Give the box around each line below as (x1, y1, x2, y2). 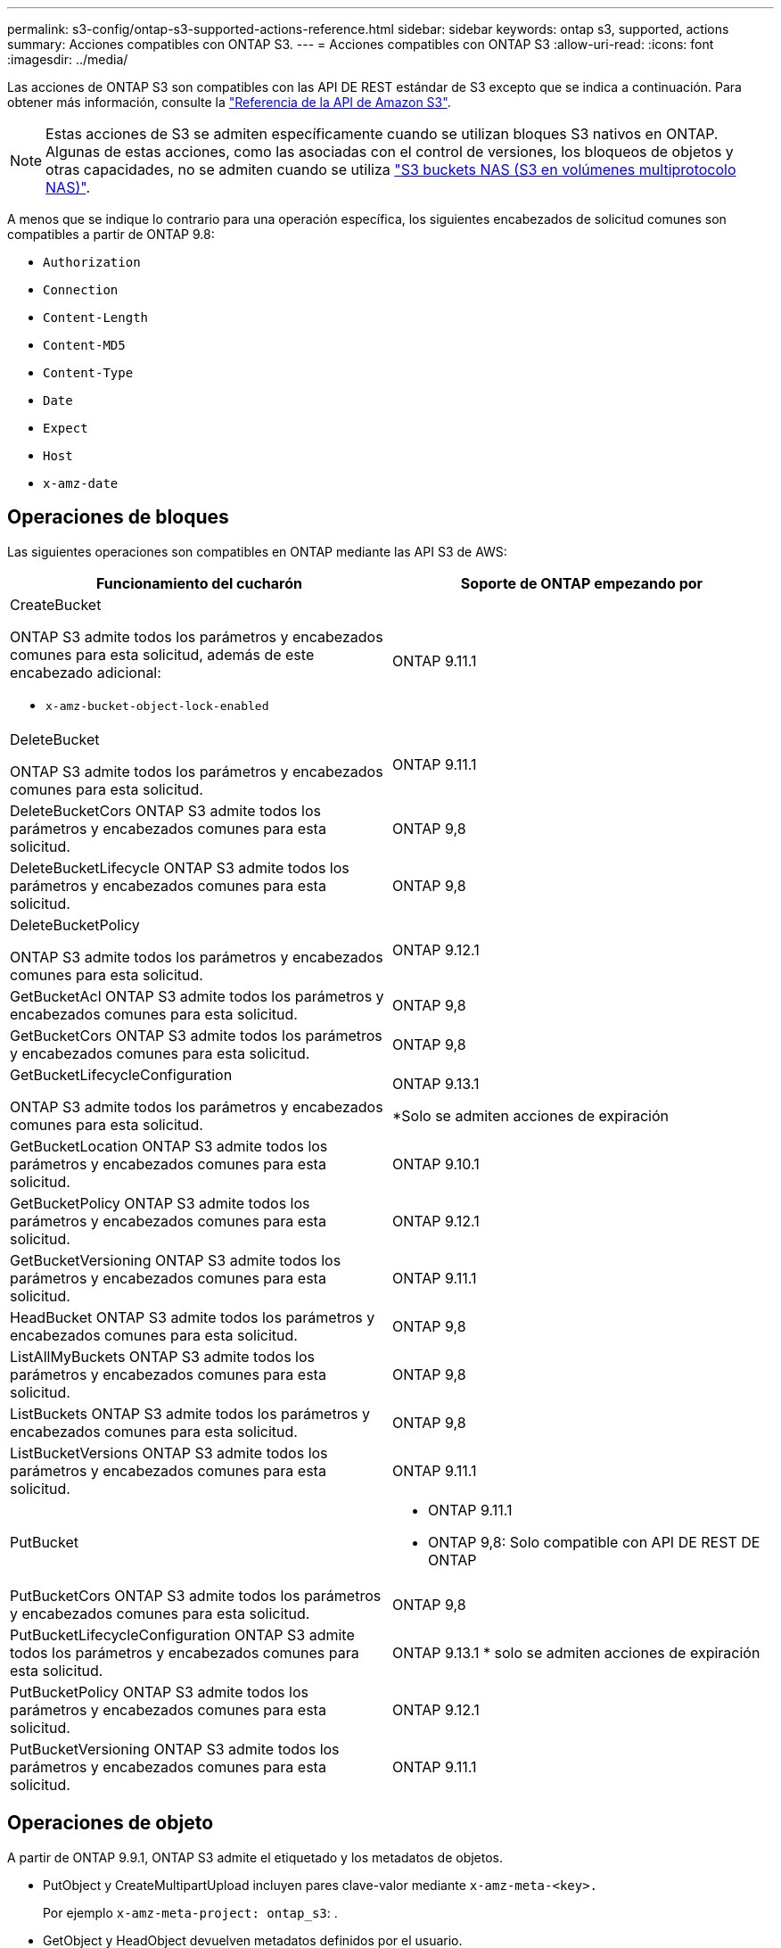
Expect (43, 421, 88, 435)
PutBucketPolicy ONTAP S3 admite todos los (10, 1682, 308, 1701)
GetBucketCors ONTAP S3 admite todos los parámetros (10, 1026, 382, 1044)
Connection (43, 283, 119, 297)
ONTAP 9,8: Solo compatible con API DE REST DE (428, 1532, 760, 1551)
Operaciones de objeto (7, 1812, 214, 1835)
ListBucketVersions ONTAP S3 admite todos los (10, 1443, 328, 1462)
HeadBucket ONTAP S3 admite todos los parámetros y (10, 1308, 375, 1326)
